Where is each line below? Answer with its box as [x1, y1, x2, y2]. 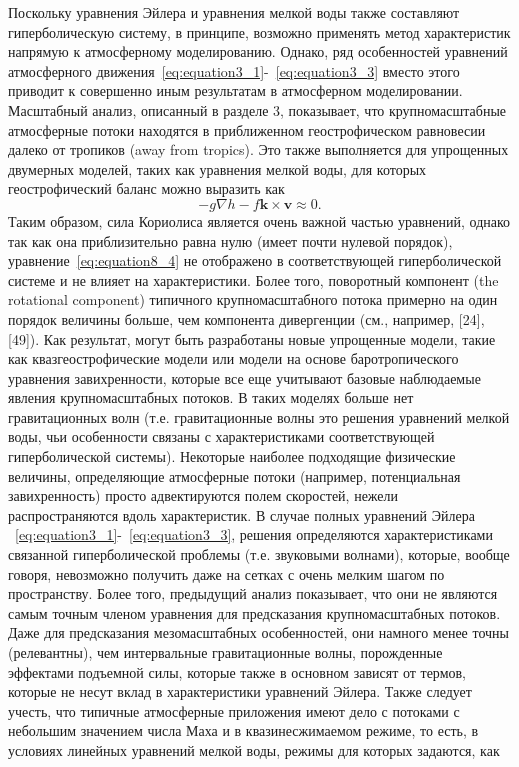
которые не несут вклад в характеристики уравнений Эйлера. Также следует [8, 681, 472, 702]
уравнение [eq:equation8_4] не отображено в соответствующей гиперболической [8, 250, 502, 271]
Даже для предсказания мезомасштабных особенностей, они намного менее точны [8, 622, 509, 643]
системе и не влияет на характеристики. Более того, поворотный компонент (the [8, 269, 499, 290]
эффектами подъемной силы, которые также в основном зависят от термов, [8, 661, 466, 682]
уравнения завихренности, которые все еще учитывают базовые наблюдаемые [8, 367, 481, 388]
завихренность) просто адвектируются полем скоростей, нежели [8, 485, 399, 506]
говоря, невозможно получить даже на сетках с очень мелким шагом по [8, 563, 445, 584]
